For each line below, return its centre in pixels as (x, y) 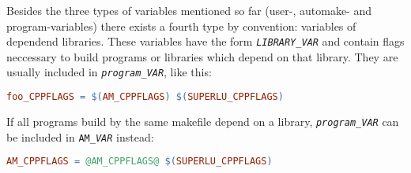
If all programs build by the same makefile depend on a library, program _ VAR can (203, 121)
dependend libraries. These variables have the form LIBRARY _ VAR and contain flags (205, 41)
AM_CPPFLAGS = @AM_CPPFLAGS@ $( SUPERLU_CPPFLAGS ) (140, 162)
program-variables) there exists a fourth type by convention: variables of (181, 26)
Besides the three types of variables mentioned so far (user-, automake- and (189, 10)
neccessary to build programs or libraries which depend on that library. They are (202, 56)
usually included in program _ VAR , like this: (109, 72)
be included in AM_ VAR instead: (80, 136)
